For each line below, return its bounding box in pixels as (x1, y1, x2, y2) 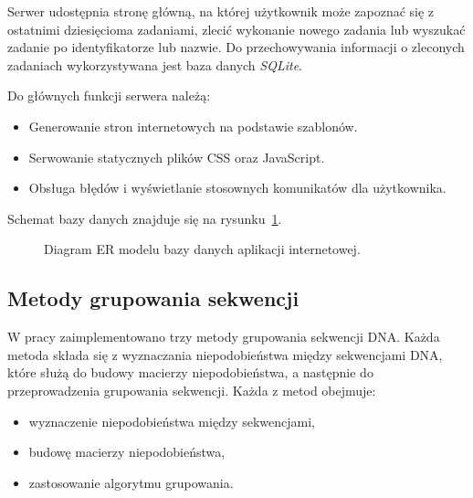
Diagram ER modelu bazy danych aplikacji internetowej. (44, 239, 361, 259)
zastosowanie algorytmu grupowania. (28, 472, 234, 492)
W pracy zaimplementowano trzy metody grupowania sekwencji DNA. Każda (7, 327, 440, 346)
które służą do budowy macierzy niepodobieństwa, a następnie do (7, 363, 373, 382)
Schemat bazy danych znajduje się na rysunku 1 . (7, 208, 282, 228)
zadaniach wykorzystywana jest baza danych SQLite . (7, 55, 302, 74)
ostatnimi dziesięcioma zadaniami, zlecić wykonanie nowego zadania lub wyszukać (7, 19, 466, 38)
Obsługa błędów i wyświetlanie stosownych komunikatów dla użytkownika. (28, 178, 447, 197)
